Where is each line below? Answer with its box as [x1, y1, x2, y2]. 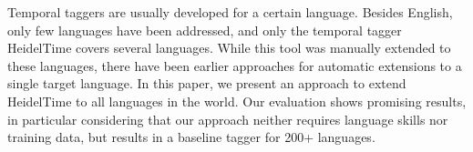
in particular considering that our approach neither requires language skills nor [7, 109, 448, 128]
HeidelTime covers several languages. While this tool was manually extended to [7, 38, 451, 57]
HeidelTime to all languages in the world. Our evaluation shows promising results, [7, 91, 467, 110]
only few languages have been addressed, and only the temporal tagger [7, 20, 402, 39]
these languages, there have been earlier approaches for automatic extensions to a [7, 56, 462, 75]
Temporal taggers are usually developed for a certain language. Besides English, [7, 3, 453, 21]
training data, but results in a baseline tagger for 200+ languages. [7, 127, 375, 147]
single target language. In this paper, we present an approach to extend [7, 74, 406, 93]
